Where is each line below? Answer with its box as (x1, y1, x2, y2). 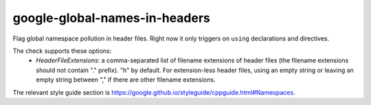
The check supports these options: (12, 47, 112, 55)
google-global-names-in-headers (12, 10, 211, 25)
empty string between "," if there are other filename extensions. (36, 75, 216, 84)
